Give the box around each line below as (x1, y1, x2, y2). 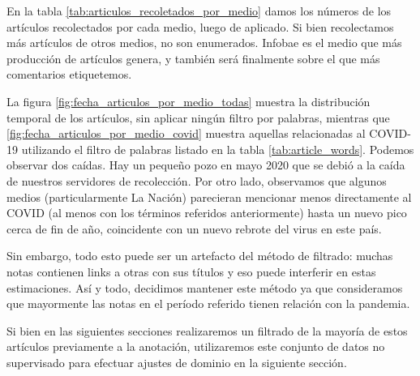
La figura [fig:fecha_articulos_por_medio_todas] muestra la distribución (6, 92, 371, 109)
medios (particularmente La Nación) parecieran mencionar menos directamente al (6, 188, 412, 205)
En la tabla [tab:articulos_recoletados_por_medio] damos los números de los (6, 2, 392, 19)
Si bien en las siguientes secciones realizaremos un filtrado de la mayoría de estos (6, 322, 408, 339)
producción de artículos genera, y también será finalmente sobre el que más (6, 49, 380, 66)
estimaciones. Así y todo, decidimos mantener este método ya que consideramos (6, 279, 403, 296)
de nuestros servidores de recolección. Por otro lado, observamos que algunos (6, 172, 387, 189)
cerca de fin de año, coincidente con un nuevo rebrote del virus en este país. (6, 220, 382, 237)
